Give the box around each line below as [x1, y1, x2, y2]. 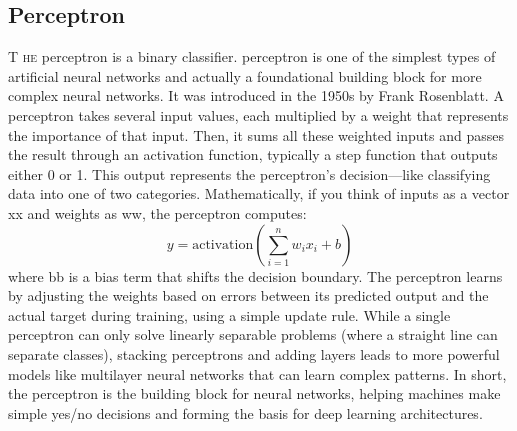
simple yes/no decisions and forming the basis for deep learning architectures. [8, 402, 483, 423]
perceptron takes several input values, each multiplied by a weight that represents [8, 104, 509, 125]
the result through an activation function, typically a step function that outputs [8, 144, 498, 165]
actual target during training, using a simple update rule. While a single [8, 304, 451, 325]
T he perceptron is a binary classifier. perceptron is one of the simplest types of [8, 46, 496, 67]
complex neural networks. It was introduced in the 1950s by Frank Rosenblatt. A [8, 85, 504, 106]
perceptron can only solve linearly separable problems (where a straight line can [8, 324, 498, 345]
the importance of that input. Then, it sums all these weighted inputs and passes [8, 124, 505, 145]
